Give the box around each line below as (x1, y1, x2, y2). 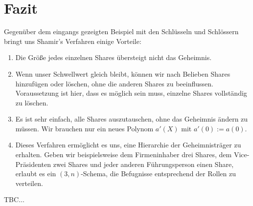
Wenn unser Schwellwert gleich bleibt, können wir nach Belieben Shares (15, 68, 230, 79)
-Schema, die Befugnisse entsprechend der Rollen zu (81, 168, 236, 179)
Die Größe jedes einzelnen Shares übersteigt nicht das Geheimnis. (15, 52, 212, 62)
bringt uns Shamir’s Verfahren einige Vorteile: (4, 36, 141, 46)
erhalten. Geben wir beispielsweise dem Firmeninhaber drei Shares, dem (15, 149, 232, 160)
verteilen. (15, 178, 43, 188)
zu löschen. (15, 97, 48, 107)
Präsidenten (15, 159, 51, 169)
